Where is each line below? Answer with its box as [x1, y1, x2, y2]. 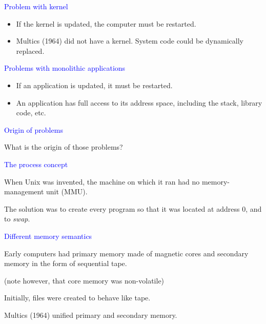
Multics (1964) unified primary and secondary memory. [4, 309, 177, 320]
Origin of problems [4, 124, 63, 135]
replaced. [16, 45, 45, 56]
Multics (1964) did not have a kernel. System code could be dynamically [16, 35, 243, 46]
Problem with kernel [4, 1, 68, 11]
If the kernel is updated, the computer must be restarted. [16, 18, 196, 29]
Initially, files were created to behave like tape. [4, 292, 151, 303]
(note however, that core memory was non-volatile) [4, 275, 165, 286]
